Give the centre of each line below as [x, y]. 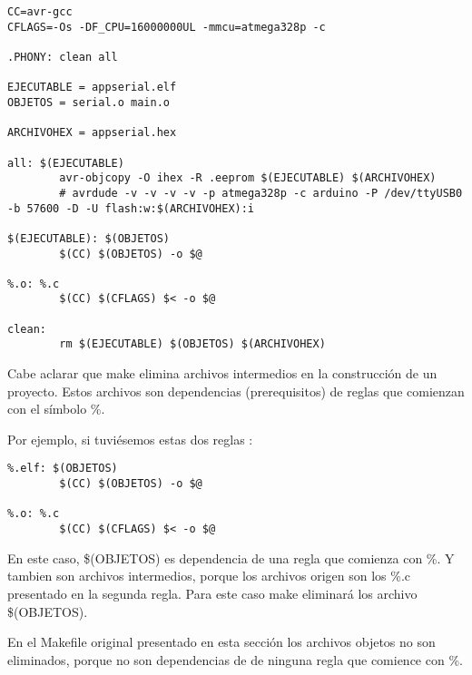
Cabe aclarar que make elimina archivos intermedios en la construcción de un [222, 373]
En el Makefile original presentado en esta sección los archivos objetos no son [221, 642]
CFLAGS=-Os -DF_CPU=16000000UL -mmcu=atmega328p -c [167, 27]
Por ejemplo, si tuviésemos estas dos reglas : [130, 439]
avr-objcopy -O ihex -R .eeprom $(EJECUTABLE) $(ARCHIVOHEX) [248, 178]
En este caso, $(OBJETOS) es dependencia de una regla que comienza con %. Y [231, 558]
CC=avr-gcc [40, 12]
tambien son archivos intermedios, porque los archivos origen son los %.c [209, 576]
